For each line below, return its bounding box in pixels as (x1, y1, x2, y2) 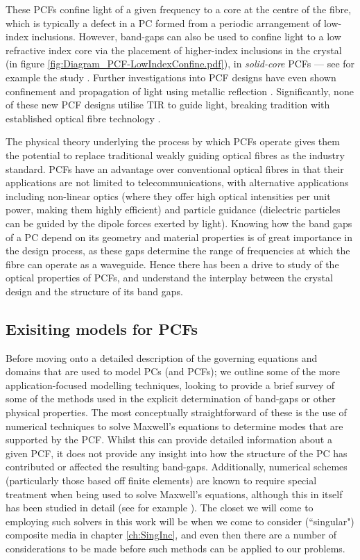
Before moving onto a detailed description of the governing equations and (6, 350, 318, 365)
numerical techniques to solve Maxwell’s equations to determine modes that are (6, 418, 343, 433)
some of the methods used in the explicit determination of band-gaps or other (6, 391, 336, 406)
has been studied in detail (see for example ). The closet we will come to (6, 500, 314, 515)
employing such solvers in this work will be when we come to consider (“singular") (6, 513, 354, 528)
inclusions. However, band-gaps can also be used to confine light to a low (31, 29, 341, 44)
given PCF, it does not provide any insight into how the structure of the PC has (6, 445, 348, 460)
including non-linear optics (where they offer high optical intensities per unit (6, 188, 331, 203)
